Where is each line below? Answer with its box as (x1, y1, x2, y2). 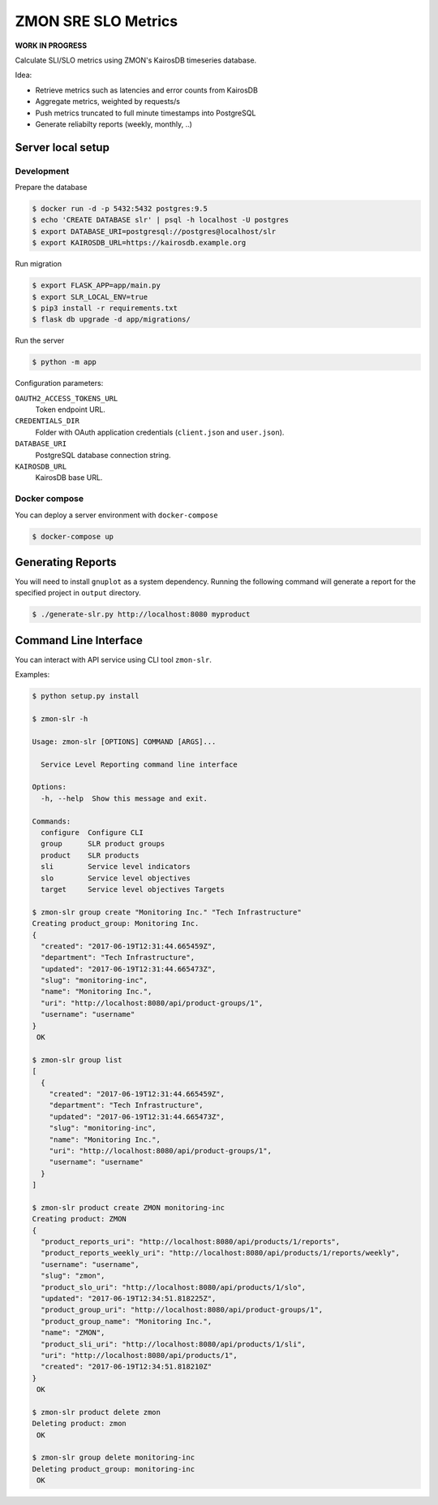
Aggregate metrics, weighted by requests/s (35, 97, 180, 106)
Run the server (15, 335, 65, 345)
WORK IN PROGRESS (15, 41, 88, 50)
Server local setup (15, 141, 109, 154)
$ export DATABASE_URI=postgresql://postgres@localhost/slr (32, 227, 277, 236)
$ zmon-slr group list (32, 1055, 122, 1064)
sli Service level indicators (41, 862, 191, 871)
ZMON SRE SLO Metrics (15, 12, 178, 30)
